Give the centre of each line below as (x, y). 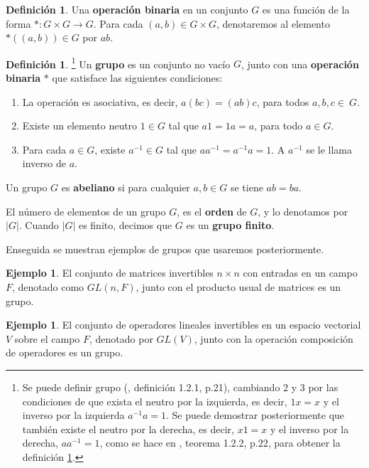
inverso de (44, 163)
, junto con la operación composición (274, 338)
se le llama (329, 149)
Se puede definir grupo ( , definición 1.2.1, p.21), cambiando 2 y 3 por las (180, 387)
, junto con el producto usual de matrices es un (238, 286)
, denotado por (121, 338)
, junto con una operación (300, 64)
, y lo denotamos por (303, 211)
